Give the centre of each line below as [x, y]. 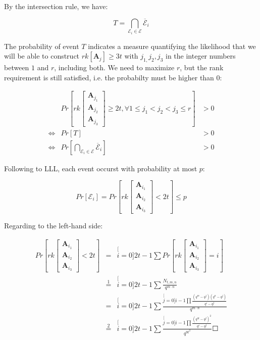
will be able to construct [42, 56]
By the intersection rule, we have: [56, 6]
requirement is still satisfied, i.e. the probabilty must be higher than [109, 77]
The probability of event [42, 46]
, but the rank [202, 67]
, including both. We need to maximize [114, 67]
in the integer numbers [200, 56]
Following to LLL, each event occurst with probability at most [101, 168]
